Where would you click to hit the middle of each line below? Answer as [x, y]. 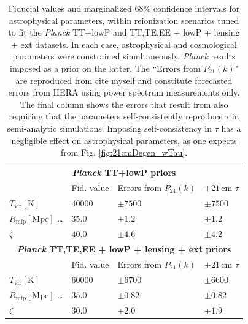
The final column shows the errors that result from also [124, 104]
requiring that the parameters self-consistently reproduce [116, 116]
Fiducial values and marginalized [70, 8]
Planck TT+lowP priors [124, 172]
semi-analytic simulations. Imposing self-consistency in [109, 128]
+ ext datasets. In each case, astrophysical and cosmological [124, 44]
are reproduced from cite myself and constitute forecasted [124, 80]
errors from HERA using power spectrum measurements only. [124, 92]
